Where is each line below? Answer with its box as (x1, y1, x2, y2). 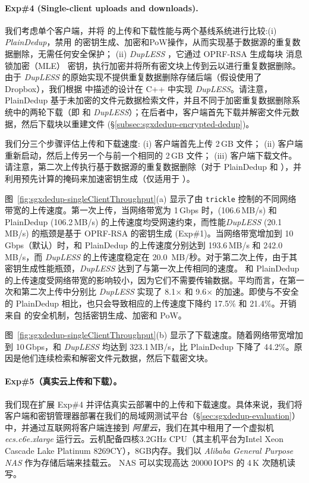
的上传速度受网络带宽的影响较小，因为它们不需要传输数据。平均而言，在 (5, 273, 288, 286)
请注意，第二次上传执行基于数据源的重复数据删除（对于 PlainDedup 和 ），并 (5, 160, 302, 173)
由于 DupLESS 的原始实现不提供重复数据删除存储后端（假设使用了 (5, 71, 262, 83)
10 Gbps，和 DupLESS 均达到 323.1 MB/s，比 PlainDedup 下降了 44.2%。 (15, 340, 294, 352)
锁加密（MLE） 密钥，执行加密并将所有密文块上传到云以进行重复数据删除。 (5, 59, 301, 71)
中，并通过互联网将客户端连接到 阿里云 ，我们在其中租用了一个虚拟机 (5, 421, 274, 433)
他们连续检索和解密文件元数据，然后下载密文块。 (21, 352, 213, 364)
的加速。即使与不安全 (215, 285, 299, 298)
